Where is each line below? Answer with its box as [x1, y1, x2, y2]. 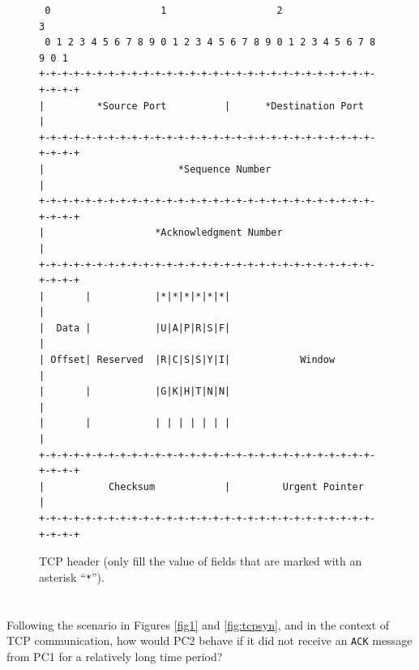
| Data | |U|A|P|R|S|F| [39, 322, 231, 334]
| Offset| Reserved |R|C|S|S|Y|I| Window [39, 354, 336, 366]
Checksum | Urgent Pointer [108, 480, 364, 493]
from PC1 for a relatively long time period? [6, 647, 223, 664]
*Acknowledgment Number [155, 227, 283, 239]
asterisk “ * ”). [39, 568, 105, 585]
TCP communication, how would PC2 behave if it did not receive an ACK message [6, 632, 413, 649]
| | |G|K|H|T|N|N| [39, 386, 231, 398]
